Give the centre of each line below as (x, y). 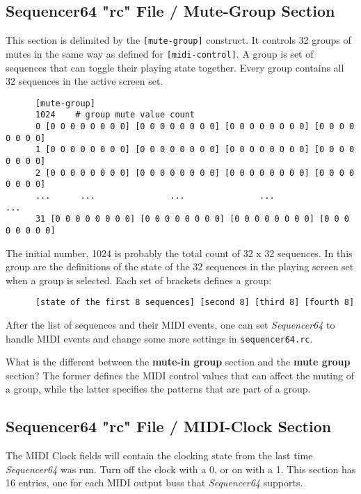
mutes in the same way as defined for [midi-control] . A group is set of (160, 53)
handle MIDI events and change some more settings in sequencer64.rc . (159, 338)
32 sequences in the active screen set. (85, 81)
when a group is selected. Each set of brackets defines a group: (139, 280)
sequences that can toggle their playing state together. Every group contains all (175, 67)
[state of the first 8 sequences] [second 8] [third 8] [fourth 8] (195, 303)
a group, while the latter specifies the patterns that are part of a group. (158, 389)
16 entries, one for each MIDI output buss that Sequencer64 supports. (154, 483)
